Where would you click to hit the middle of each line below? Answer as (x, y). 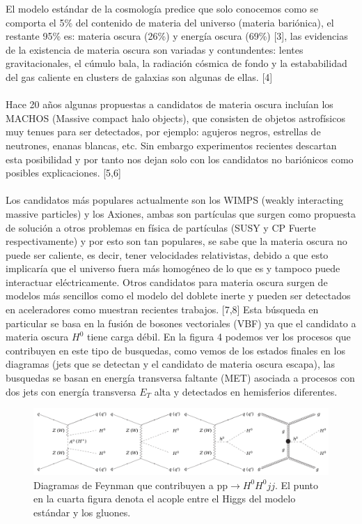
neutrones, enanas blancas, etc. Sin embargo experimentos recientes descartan (171, 145)
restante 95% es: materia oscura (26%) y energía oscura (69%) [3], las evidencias (177, 36)
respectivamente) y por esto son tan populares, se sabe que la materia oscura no (176, 241)
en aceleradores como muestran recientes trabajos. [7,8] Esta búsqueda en (162, 309)
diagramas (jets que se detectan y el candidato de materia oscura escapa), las (171, 364)
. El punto (297, 485)
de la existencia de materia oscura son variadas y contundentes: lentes (155, 49)
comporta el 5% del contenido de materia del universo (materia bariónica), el (170, 22)
